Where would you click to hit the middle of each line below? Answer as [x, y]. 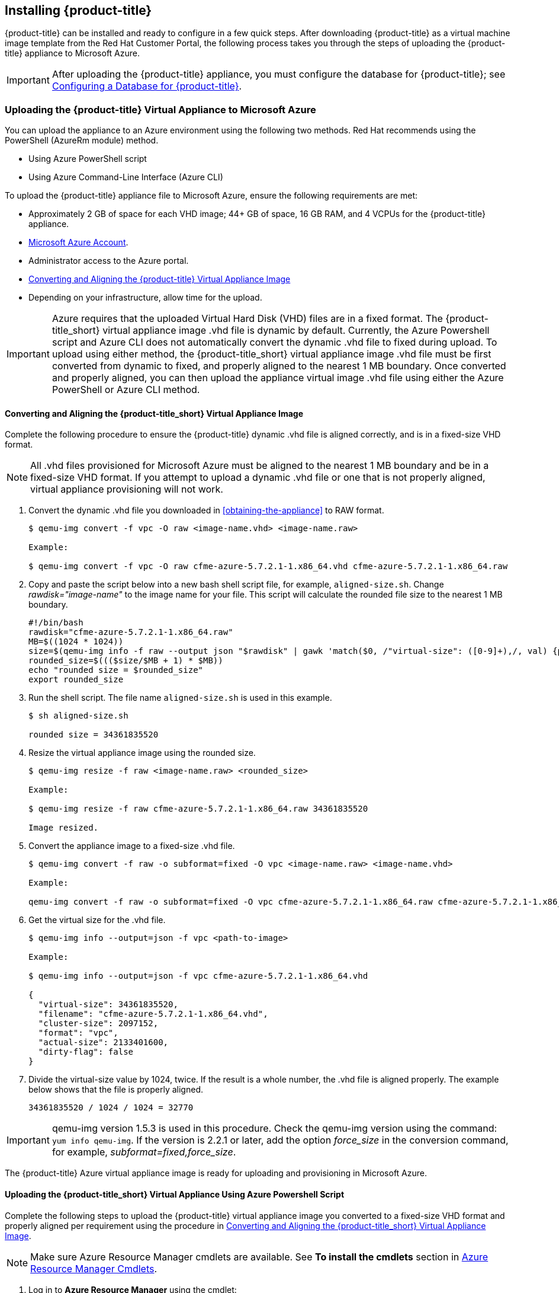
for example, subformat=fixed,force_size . [144, 1152]
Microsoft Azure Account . [78, 242]
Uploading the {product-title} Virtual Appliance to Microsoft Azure [160, 109]
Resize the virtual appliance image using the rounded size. [142, 753]
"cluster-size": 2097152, [98, 1024]
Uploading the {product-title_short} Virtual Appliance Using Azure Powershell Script [175, 1194]
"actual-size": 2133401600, [103, 1043]
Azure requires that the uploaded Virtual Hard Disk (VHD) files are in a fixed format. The [247, 319]
